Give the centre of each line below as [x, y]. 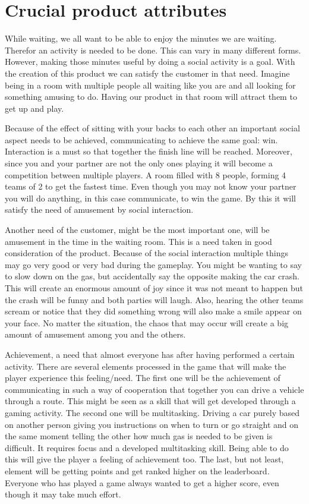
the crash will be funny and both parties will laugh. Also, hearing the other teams [154, 299]
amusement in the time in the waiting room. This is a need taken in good [138, 241]
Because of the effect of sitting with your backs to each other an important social [152, 128]
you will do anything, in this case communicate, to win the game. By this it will [151, 198]
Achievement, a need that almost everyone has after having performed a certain [150, 354]
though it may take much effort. [63, 494]
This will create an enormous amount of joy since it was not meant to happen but [154, 288]
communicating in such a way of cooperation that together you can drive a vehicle [154, 389]
